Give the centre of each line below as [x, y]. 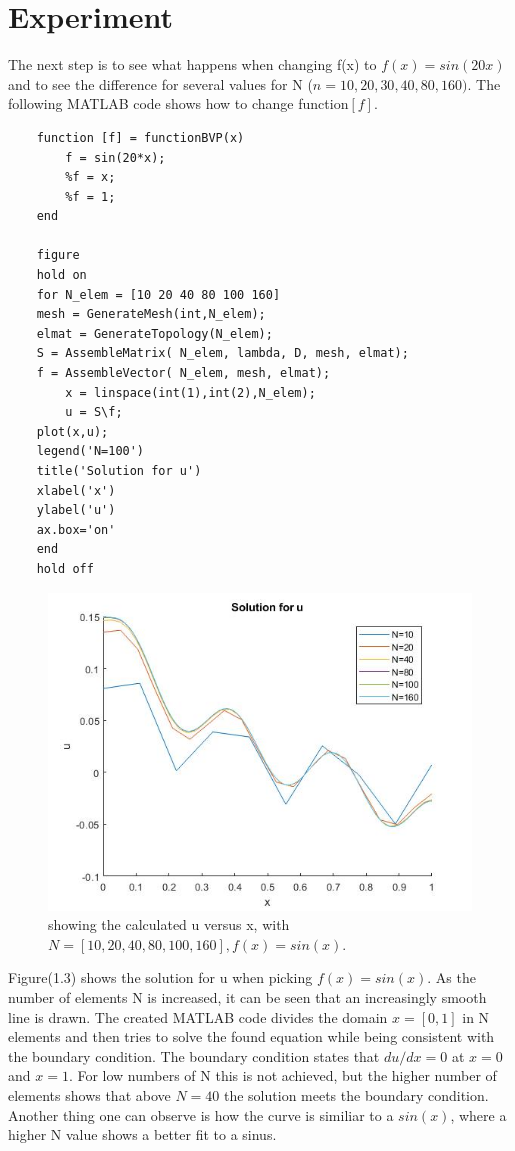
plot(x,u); [72, 431]
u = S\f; [94, 412]
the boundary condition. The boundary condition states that [194, 1055]
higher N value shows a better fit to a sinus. [142, 1134]
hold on [61, 275]
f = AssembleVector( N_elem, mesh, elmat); [183, 373]
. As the [451, 977]
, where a [478, 1114]
